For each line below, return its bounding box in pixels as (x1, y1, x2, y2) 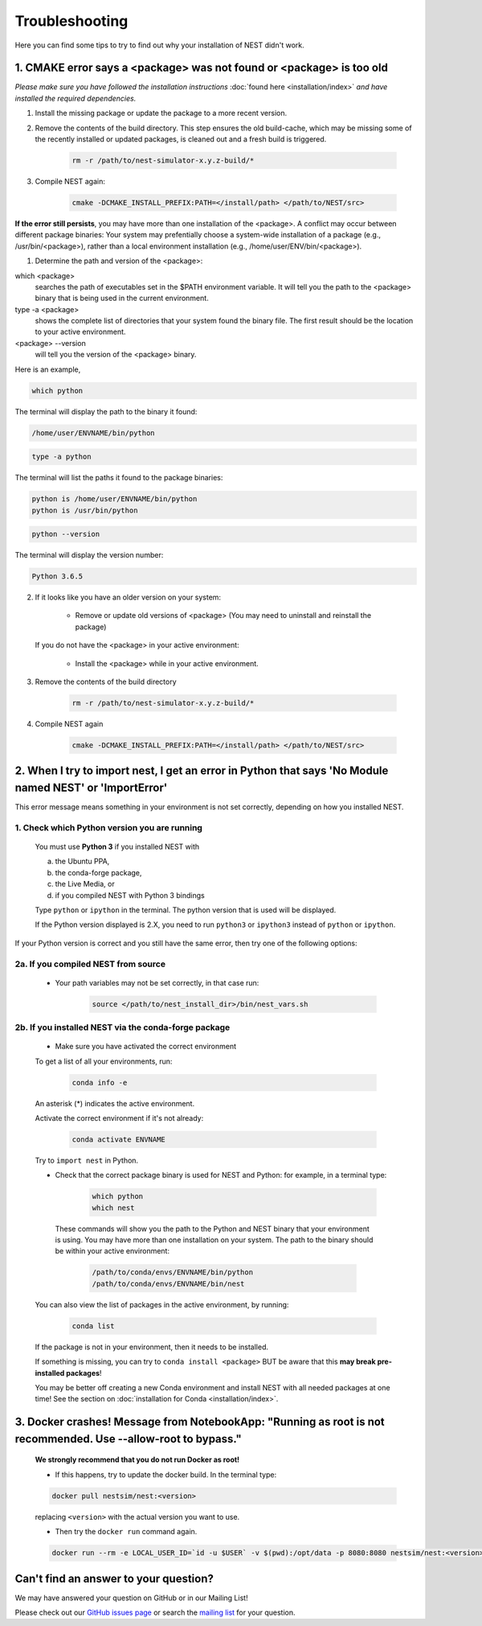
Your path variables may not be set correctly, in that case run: (55, 978, 259, 987)
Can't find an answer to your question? (14, 1571, 214, 1585)
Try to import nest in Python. (35, 1155, 139, 1165)
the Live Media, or (55, 879, 116, 889)
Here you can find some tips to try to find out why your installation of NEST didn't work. (14, 40, 304, 50)
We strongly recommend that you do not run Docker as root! (35, 1455, 240, 1464)
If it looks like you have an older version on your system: (35, 592, 221, 603)
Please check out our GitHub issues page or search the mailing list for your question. (14, 1607, 296, 1617)
